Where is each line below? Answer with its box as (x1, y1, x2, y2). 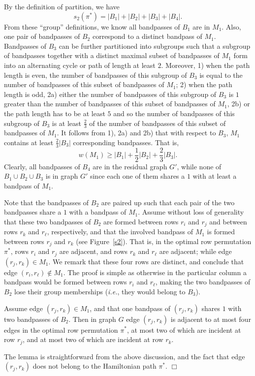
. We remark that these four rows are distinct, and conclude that (48, 256, 244, 266)
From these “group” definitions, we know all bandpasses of (4, 21, 180, 31)
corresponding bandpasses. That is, (73, 137, 179, 147)
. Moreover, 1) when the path (161, 60, 250, 70)
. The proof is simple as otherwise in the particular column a (63, 267, 247, 277)
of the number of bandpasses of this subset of (89, 118, 226, 128)
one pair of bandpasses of (4, 31, 80, 41)
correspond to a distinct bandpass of (92, 31, 202, 41)
